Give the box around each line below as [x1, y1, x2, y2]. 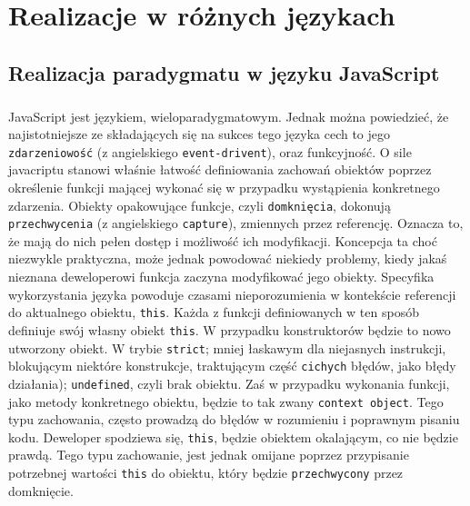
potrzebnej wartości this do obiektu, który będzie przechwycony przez [8, 463, 404, 482]
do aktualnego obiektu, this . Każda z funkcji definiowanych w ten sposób [8, 303, 419, 322]
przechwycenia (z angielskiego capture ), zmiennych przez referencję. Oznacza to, [8, 213, 464, 233]
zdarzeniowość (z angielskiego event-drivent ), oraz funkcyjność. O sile [8, 142, 412, 161]
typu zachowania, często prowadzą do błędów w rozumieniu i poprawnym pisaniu [8, 410, 460, 429]
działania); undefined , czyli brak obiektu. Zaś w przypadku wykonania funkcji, [8, 373, 450, 392]
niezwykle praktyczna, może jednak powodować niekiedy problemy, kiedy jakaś [8, 249, 447, 268]
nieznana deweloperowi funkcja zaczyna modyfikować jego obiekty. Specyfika [8, 267, 435, 286]
